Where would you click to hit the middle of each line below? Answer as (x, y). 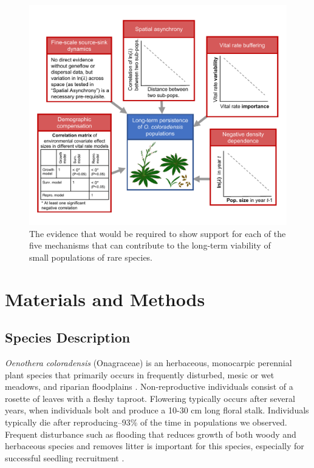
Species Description (68, 337)
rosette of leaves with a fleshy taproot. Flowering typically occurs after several (150, 398)
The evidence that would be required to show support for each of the (158, 233)
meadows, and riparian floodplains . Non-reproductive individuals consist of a (149, 386)
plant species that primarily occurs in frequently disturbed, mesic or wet (140, 374)
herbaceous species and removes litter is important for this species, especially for (155, 446)
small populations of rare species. (91, 257)
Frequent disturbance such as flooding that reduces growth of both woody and (151, 434)
